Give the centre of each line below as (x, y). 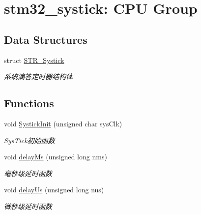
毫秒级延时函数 (28, 173)
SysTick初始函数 (29, 140)
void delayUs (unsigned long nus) (54, 190)
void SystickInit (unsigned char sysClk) (63, 123)
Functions (29, 103)
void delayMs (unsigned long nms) (56, 157)
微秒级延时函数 (28, 206)
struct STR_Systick (34, 60)
